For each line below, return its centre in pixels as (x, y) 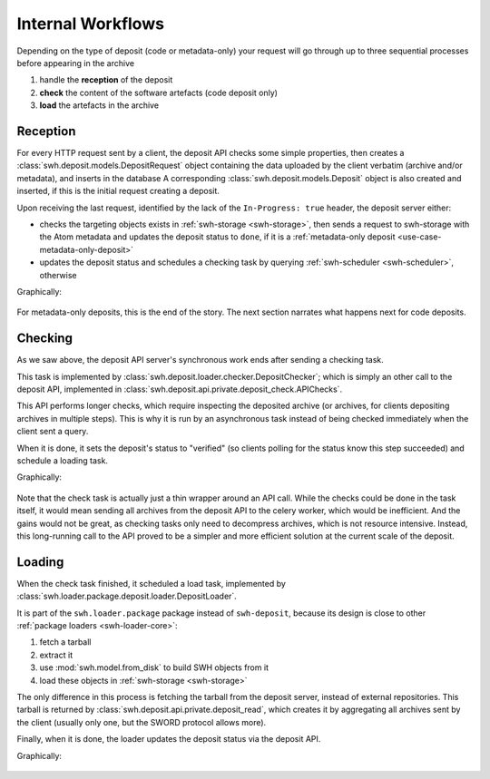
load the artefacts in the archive (99, 105)
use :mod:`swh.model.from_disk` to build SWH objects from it (154, 667)
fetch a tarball (65, 642)
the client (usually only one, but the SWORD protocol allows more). (142, 722)
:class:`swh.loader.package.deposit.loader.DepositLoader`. (127, 596)
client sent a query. (53, 432)
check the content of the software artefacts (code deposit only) (159, 93)
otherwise (58, 275)
